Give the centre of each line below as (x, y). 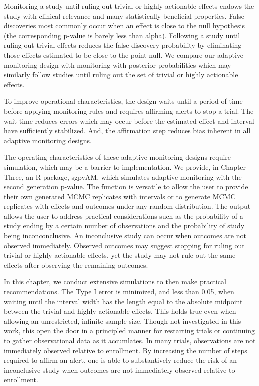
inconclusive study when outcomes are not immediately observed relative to (120, 369)
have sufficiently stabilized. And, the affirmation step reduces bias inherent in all (127, 131)
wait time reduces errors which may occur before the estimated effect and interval (129, 121)
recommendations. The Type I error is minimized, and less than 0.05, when (119, 291)
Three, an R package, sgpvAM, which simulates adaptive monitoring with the (123, 177)
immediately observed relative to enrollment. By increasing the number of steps (126, 350)
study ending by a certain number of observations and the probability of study (124, 225)
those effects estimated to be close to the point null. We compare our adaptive (124, 55)
